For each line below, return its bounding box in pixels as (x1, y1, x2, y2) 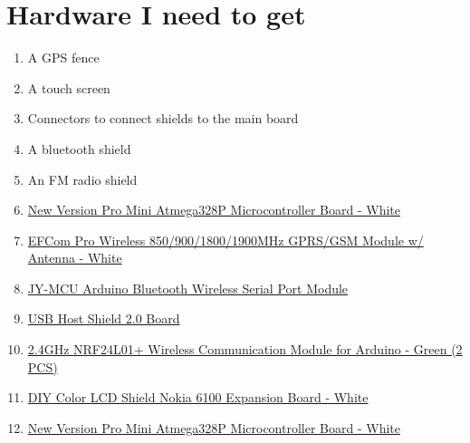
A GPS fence (27, 48, 100, 67)
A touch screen (27, 78, 110, 97)
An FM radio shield (27, 169, 138, 188)
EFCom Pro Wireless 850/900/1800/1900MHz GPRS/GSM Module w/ (27, 230, 424, 249)
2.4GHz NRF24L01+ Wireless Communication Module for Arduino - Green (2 (27, 340, 463, 359)
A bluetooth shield (27, 139, 131, 158)
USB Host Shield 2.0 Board (27, 309, 180, 328)
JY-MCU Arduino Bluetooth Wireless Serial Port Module (27, 278, 349, 297)
